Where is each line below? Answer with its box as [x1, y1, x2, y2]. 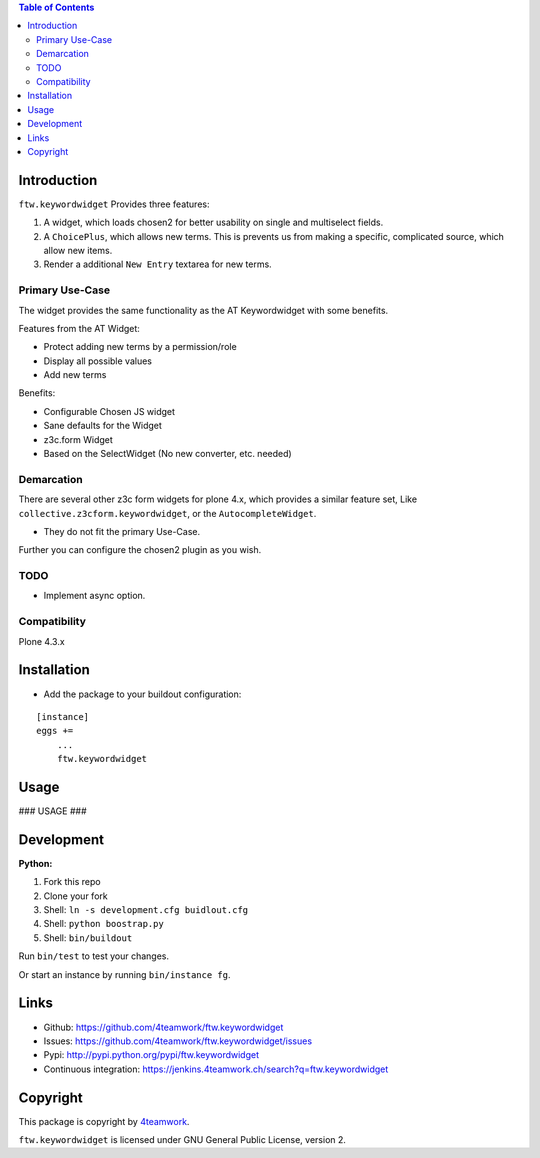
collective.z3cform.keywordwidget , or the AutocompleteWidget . [18, 507, 317, 519]
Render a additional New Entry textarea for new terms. [43, 258, 272, 270]
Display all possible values [43, 355, 152, 367]
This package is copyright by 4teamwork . [18, 1115, 190, 1127]
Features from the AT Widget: [18, 322, 140, 334]
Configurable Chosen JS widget [43, 405, 175, 417]
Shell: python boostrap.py [43, 918, 164, 930]
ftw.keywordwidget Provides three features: [18, 198, 210, 210]
